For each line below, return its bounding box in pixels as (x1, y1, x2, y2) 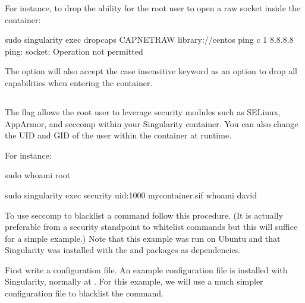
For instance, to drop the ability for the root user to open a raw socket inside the (5, 2, 300, 14)
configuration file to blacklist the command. (5, 287, 163, 299)
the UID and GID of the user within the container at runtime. (5, 129, 232, 141)
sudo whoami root (5, 169, 71, 181)
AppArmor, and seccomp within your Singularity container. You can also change (5, 117, 298, 130)
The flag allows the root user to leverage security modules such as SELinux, (5, 105, 281, 118)
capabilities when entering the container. (5, 76, 153, 89)
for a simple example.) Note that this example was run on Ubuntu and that (5, 232, 281, 244)
